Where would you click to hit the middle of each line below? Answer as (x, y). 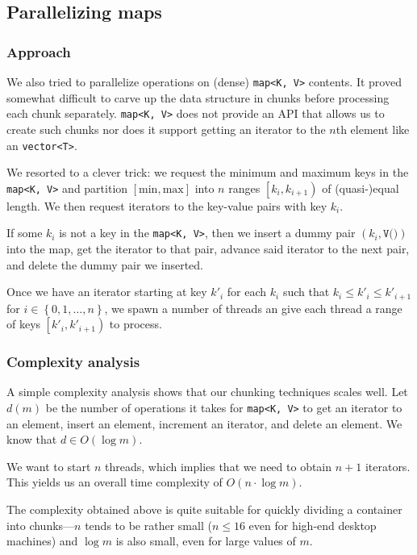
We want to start (49, 466)
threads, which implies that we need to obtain (219, 466)
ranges (244, 188)
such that (306, 292)
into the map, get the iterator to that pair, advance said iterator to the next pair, (208, 248)
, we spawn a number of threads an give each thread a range (253, 308)
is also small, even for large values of (206, 541)
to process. (136, 324)
